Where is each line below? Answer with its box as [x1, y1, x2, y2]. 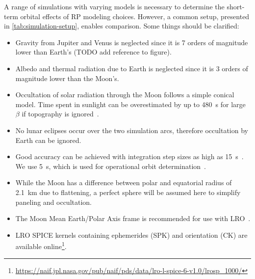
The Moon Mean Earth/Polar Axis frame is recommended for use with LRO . [15, 213, 251, 223]
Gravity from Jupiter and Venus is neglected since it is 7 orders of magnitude [15, 37, 248, 47]
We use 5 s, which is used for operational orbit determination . [15, 161, 206, 171]
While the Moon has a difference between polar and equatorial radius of [15, 177, 232, 188]
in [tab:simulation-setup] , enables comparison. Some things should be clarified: [4, 21, 239, 31]
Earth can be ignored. [15, 135, 81, 145]
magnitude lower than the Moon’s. [15, 73, 119, 83]
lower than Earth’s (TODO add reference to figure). [15, 47, 172, 57]
